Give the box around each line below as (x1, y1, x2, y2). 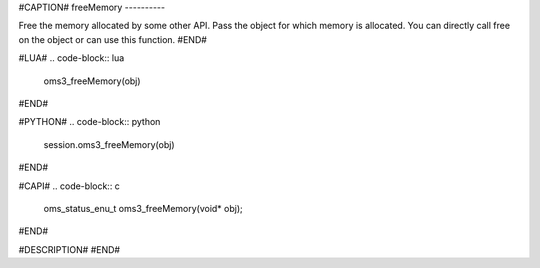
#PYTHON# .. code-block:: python (18, 116, 161, 128)
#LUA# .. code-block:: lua (18, 52, 125, 64)
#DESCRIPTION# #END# (18, 243, 120, 255)
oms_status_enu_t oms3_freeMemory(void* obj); (43, 202, 244, 214)
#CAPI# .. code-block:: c (18, 180, 120, 192)
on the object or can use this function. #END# (18, 33, 207, 45)
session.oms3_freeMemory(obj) (43, 138, 175, 150)
